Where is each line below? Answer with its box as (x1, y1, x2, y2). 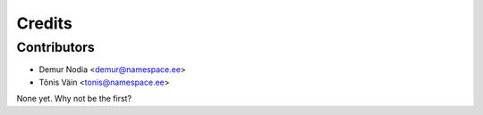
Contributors (16, 39, 96, 55)
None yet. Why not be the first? (16, 94, 132, 104)
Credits (16, 13, 73, 33)
